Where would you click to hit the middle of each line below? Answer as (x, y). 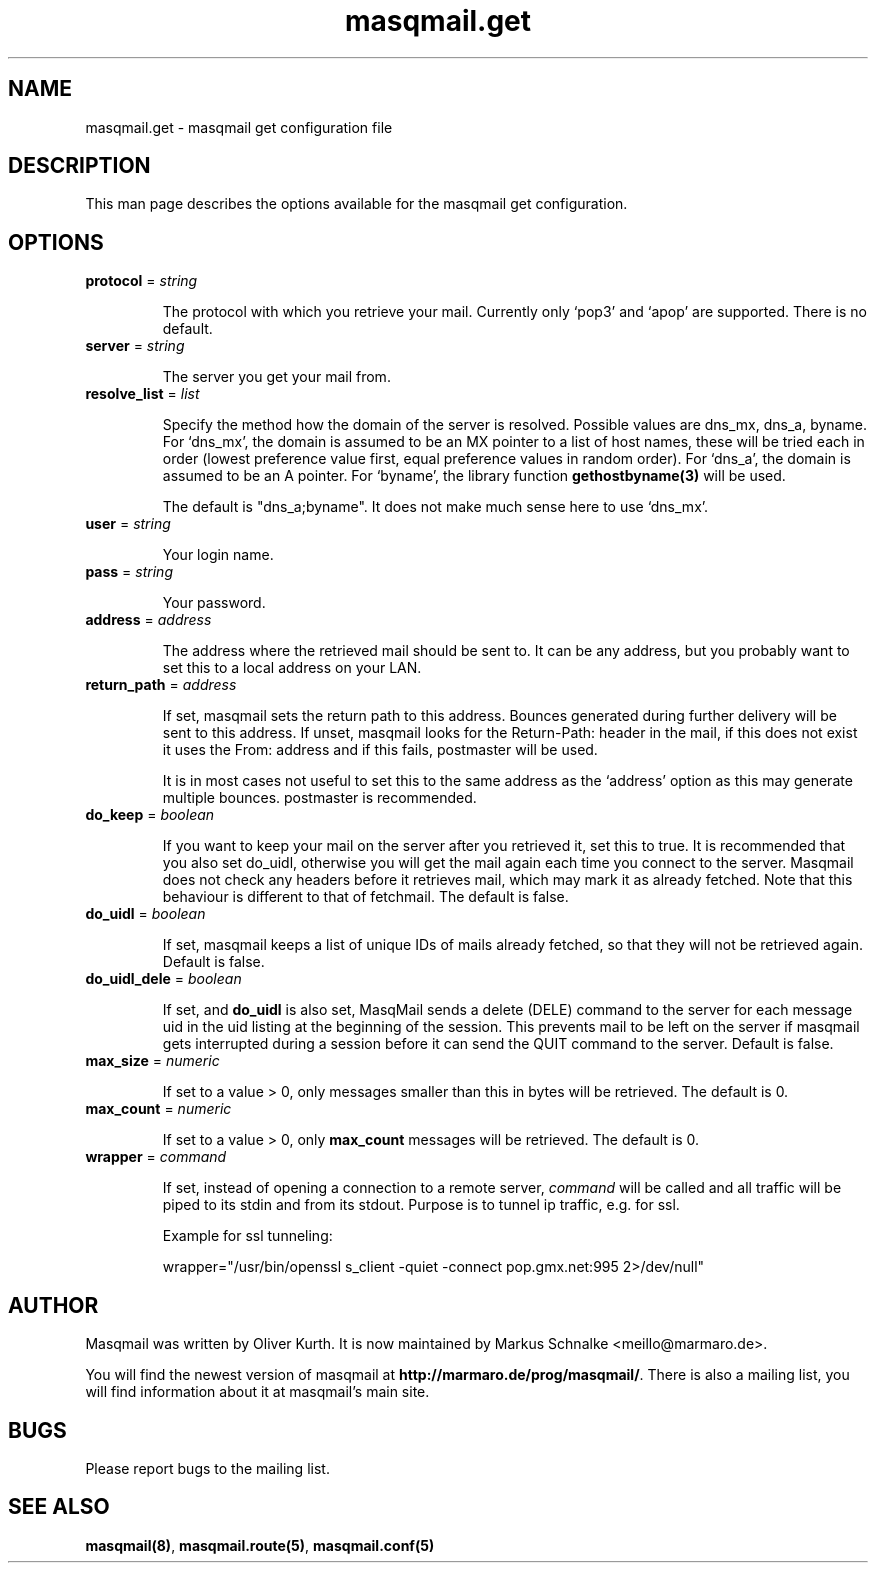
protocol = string (141, 281)
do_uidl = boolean (145, 914)
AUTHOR (53, 1305)
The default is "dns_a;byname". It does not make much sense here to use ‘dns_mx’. (435, 507)
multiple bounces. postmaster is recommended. (319, 798)
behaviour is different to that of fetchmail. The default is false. (365, 897)
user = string (128, 524)
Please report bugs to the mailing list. (207, 1468)
